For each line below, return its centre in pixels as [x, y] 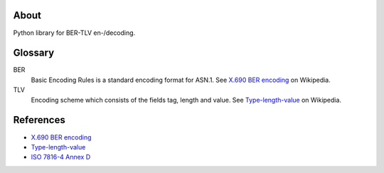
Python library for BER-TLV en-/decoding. [74, 33]
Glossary [34, 53]
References [39, 120]
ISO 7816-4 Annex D [61, 157]
